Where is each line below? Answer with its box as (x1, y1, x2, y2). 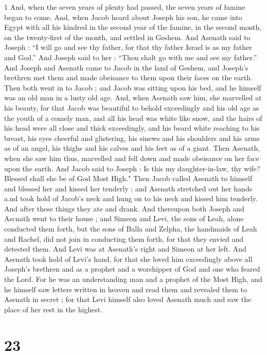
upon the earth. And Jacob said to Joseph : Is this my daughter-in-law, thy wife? (4, 163, 260, 173)
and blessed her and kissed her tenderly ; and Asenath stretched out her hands (4, 183, 253, 193)
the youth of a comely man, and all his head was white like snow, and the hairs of (4, 112, 262, 123)
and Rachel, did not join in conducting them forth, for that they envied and (4, 233, 244, 244)
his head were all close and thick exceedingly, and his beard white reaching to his (4, 122, 260, 133)
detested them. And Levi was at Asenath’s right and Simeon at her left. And (4, 243, 246, 254)
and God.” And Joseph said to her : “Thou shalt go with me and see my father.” (4, 51, 257, 62)
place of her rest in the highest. (4, 304, 103, 314)
